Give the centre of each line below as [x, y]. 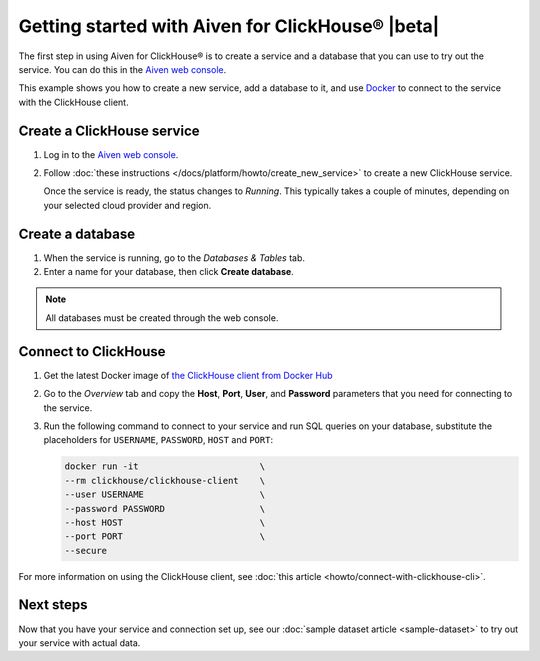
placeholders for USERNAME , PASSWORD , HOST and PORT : [158, 440]
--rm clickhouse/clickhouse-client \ [164, 480]
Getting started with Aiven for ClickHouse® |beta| [229, 26]
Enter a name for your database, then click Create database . [168, 272]
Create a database [76, 233]
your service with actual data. [79, 642]
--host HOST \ [164, 522]
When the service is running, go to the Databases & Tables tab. [174, 257]
